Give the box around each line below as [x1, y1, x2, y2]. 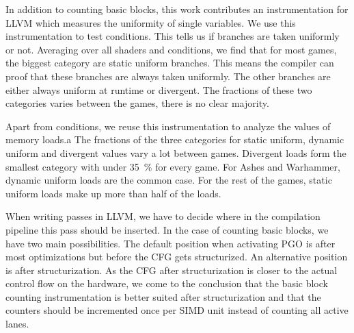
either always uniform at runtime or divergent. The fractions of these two [5, 82, 312, 97]
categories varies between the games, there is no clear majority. [5, 96, 269, 110]
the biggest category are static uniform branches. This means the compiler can [5, 56, 334, 70]
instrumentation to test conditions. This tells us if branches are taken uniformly [5, 29, 340, 43]
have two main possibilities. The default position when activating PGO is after [5, 236, 336, 250]
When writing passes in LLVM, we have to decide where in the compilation [5, 209, 321, 223]
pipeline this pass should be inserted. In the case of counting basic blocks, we [5, 222, 329, 236]
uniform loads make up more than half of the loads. [5, 186, 221, 200]
